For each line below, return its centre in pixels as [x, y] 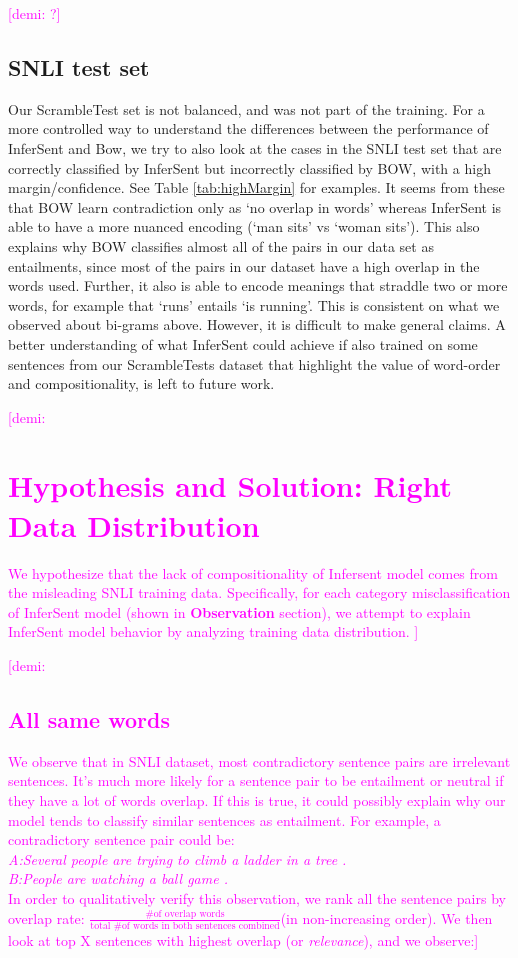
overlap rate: [46, 917]
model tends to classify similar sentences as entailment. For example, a [224, 819]
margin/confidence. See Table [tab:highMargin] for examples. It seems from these [256, 187]
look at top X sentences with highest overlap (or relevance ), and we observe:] [243, 939]
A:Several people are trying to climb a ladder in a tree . [177, 858]
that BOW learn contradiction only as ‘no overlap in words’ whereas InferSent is [255, 206]
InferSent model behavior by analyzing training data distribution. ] [213, 631]
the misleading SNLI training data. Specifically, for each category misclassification [259, 592]
